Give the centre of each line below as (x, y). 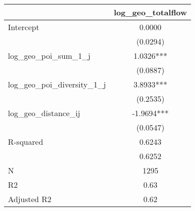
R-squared (26, 142)
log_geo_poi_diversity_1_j (57, 84)
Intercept (24, 27)
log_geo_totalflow (150, 12)
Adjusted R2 (30, 199)
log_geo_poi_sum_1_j (49, 56)
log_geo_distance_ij (44, 113)
